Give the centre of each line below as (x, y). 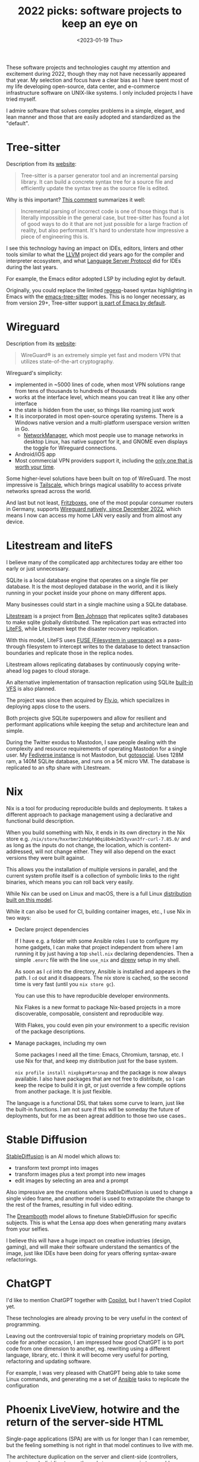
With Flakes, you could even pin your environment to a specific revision (102, 1025)
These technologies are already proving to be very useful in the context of (97, 1318)
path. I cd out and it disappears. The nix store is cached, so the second (101, 978)
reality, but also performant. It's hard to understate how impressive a (105, 230)
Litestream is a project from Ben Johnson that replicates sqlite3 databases (97, 616)
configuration (23, 1385)
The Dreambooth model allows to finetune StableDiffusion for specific (91, 1216)
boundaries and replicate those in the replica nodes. (70, 653)
